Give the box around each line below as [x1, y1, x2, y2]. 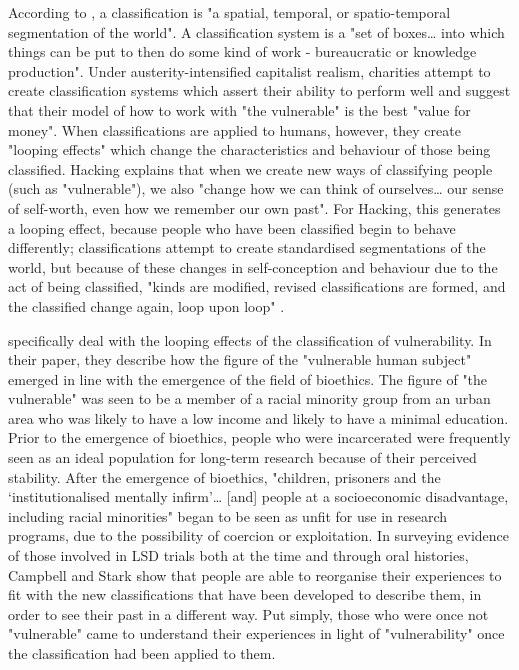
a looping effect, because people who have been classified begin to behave [8, 217, 456, 238]
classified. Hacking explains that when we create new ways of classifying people [8, 158, 493, 179]
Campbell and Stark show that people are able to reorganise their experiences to [8, 564, 502, 585]
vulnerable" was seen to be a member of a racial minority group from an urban [8, 388, 491, 409]
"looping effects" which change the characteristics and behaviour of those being [8, 139, 491, 160]
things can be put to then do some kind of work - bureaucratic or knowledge [8, 41, 477, 62]
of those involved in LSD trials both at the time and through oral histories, [8, 545, 469, 566]
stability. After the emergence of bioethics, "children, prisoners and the [8, 466, 441, 487]
